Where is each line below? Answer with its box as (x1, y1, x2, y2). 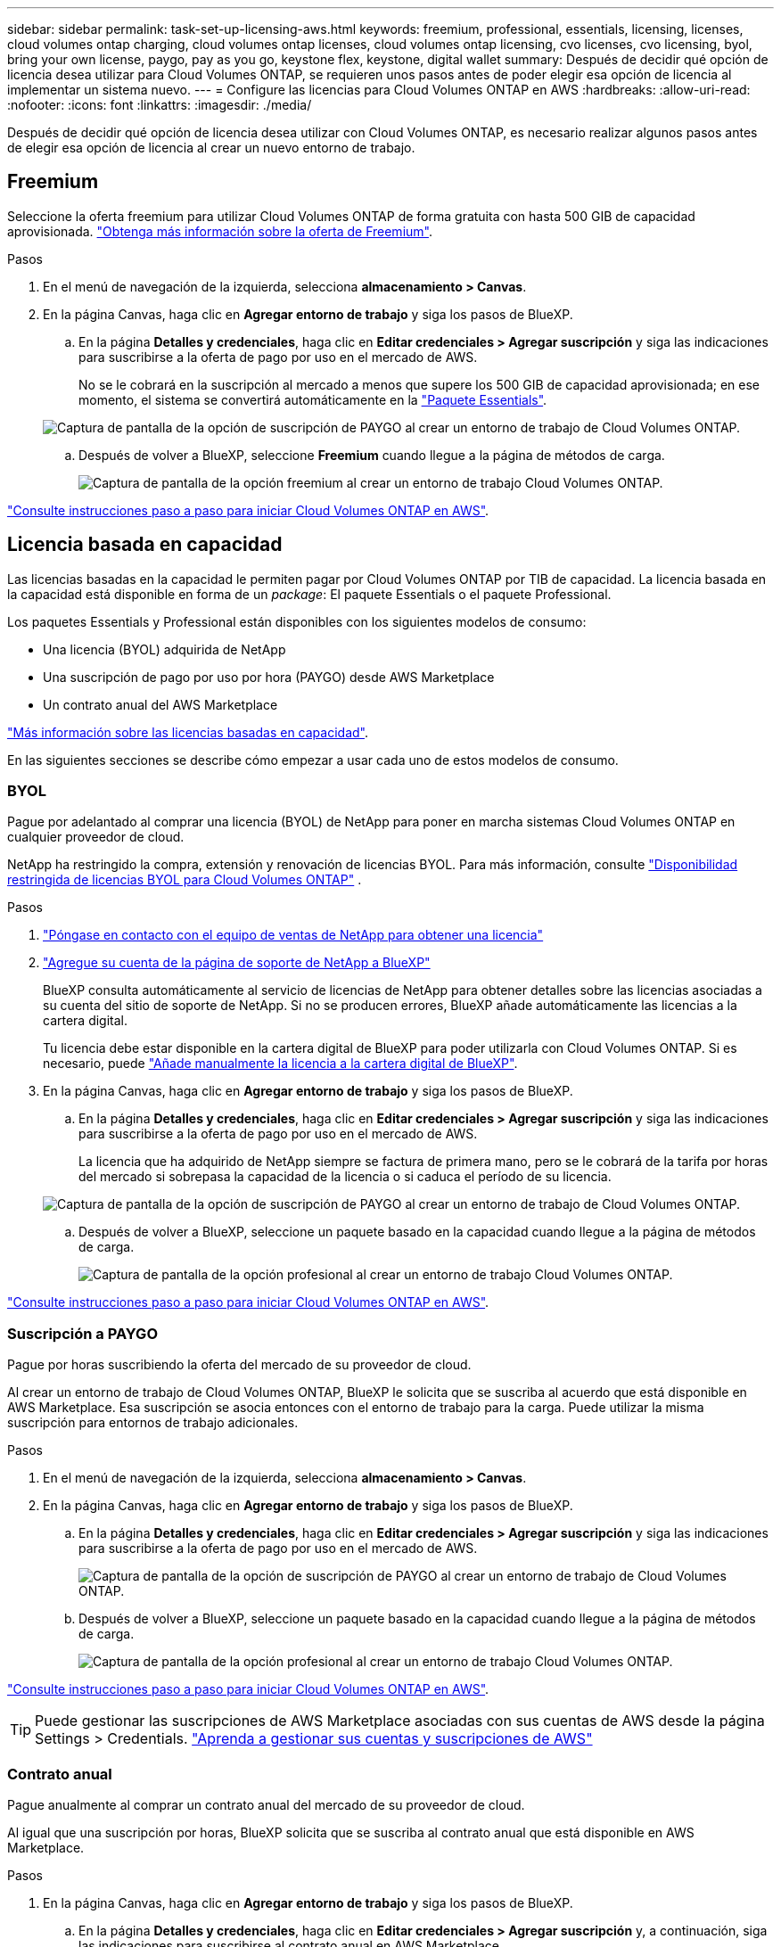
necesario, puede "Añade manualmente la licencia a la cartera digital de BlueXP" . (43, 1056, 518, 1072)
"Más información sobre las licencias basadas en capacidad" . (7, 724, 368, 740)
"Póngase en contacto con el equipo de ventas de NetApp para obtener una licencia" (43, 927, 544, 943)
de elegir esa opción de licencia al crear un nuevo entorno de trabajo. (7, 140, 415, 155)
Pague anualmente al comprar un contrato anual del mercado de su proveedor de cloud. (7, 1796, 525, 1812)
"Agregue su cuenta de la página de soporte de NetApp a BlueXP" (43, 955, 431, 971)
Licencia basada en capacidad (7, 533, 283, 556)
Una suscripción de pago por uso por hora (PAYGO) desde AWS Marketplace (43, 669, 495, 685)
